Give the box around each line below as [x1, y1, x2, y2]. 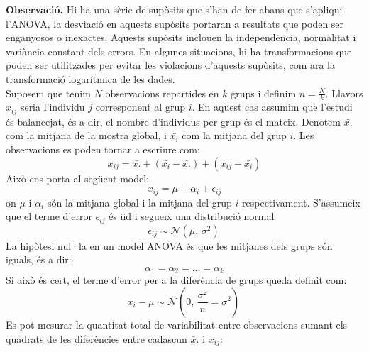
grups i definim [231, 85, 297, 100]
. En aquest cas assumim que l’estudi [192, 99, 353, 114]
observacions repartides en [105, 85, 219, 100]
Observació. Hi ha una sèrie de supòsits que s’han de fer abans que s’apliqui [6, 2, 343, 16]
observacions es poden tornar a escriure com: [6, 142, 200, 157]
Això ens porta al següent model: [6, 170, 150, 185]
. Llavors [325, 85, 363, 100]
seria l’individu [20, 99, 85, 114]
